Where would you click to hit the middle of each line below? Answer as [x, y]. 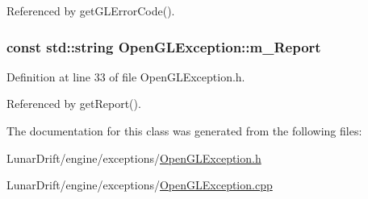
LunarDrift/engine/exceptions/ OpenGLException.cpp [140, 185]
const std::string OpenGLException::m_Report [164, 46]
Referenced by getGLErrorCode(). [91, 10]
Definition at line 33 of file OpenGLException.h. [126, 76]
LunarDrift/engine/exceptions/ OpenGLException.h [134, 158]
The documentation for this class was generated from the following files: [184, 131]
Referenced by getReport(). [74, 104]
